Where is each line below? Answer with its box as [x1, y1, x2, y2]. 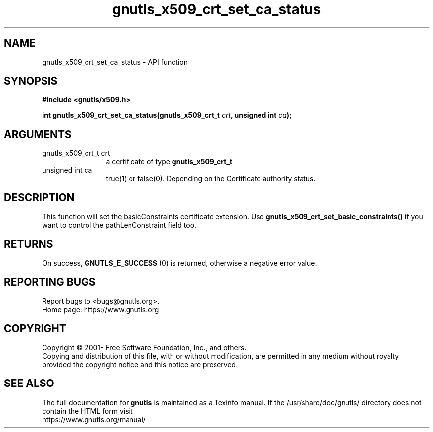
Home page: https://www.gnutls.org [42, 305, 159, 314]
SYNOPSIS [4, 75, 58, 88]
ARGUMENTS [4, 128, 72, 141]
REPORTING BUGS [4, 276, 96, 288]
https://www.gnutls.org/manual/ [42, 415, 146, 424]
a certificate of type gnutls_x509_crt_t [106, 157, 233, 166]
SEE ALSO [4, 377, 54, 390]
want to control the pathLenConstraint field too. [42, 221, 197, 230]
